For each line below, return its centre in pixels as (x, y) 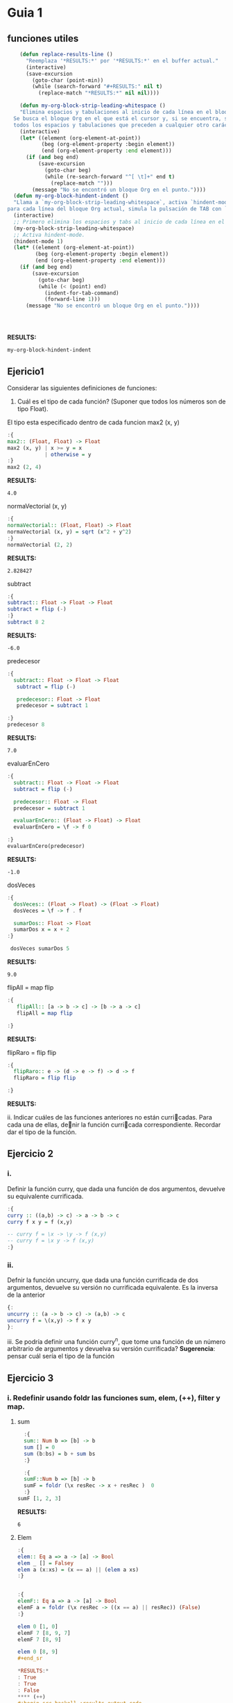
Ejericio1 (26, 371)
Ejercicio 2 (31, 1154)
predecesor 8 (26, 725)
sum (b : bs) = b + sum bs (60, 1454)
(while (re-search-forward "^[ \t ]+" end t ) (110, 176)
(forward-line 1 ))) (72, 299)
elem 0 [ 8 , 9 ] (37, 1652)
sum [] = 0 (40, 1447)
